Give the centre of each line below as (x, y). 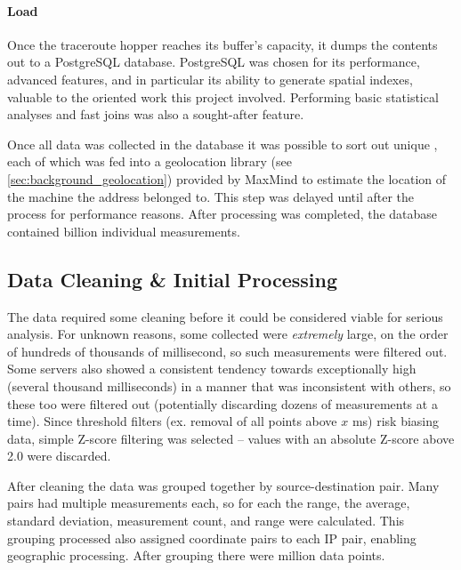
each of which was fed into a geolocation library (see (150, 161)
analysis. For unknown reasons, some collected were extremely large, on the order (228, 334)
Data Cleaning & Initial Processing (172, 279)
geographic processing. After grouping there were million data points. (196, 555)
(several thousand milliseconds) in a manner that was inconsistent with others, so (229, 385)
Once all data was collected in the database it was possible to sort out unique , (222, 144)
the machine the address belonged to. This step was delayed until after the (210, 196)
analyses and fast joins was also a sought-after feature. (156, 114)
